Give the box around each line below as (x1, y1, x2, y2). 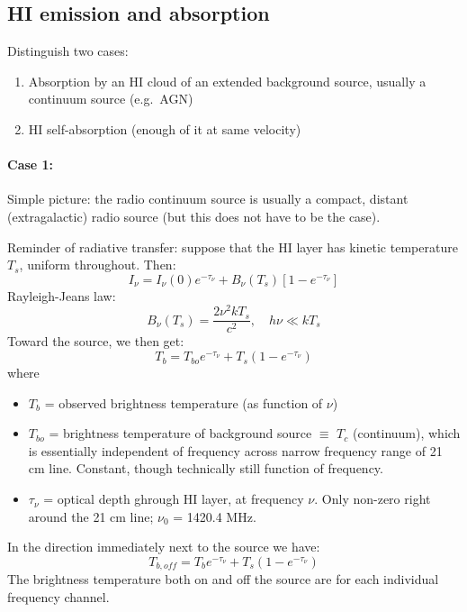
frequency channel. (7, 587, 110, 606)
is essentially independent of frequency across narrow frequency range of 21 (28, 441, 443, 460)
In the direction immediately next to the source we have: (7, 537, 320, 556)
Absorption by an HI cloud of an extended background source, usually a (28, 71, 427, 90)
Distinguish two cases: (7, 41, 129, 60)
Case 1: (7, 155, 54, 174)
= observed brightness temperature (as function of (44, 393, 323, 412)
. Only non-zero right (314, 489, 431, 508)
